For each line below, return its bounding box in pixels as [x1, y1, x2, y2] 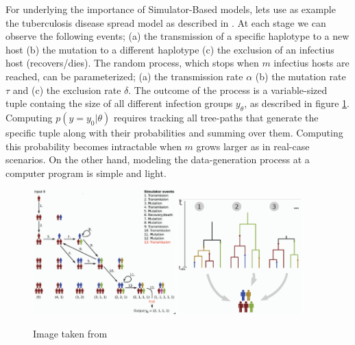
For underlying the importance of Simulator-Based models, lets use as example [5, 2, 336, 16]
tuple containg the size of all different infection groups [5, 96, 233, 110]
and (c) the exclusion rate [12, 82, 121, 97]
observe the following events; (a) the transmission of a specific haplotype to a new [5, 29, 350, 43]
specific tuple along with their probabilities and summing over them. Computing [5, 125, 343, 139]
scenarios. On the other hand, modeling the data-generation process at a [5, 152, 310, 167]
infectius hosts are [273, 56, 350, 70]
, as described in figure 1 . [244, 96, 350, 110]
